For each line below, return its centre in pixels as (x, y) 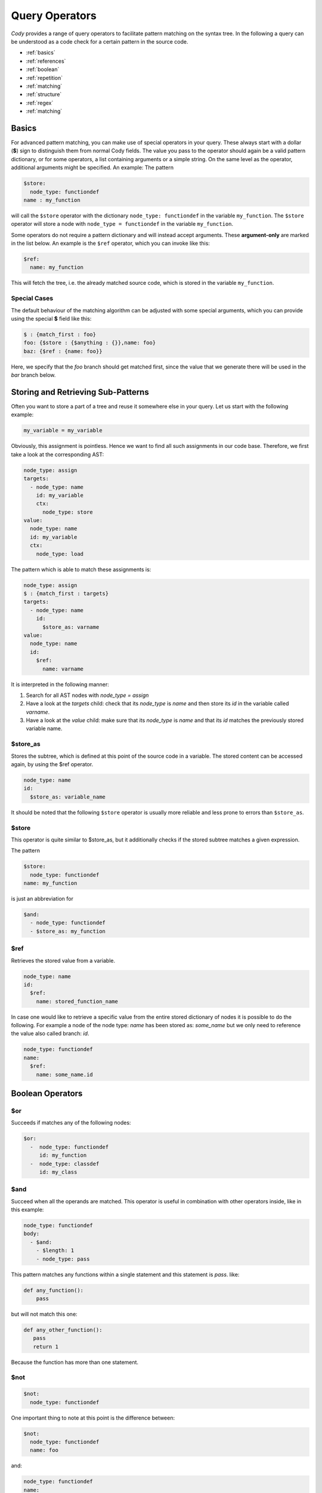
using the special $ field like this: (51, 318)
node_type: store (68, 512)
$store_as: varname (71, 627)
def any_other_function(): (63, 1330)
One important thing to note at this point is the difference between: (93, 1418)
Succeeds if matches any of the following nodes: (71, 1123)
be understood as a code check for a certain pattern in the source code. (100, 41)
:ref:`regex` (40, 103)
